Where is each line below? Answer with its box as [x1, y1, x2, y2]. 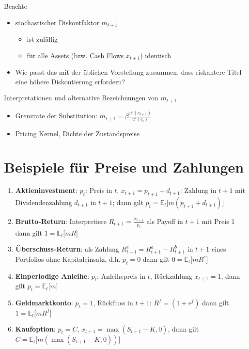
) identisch [140, 50, 171, 60]
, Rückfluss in [93, 298, 133, 308]
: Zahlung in [180, 185, 217, 195]
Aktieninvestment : [15, 185, 78, 195]
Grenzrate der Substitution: [15, 111, 97, 121]
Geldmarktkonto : [15, 298, 73, 308]
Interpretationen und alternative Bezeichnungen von [4, 93, 158, 103]
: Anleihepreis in [97, 270, 146, 281]
